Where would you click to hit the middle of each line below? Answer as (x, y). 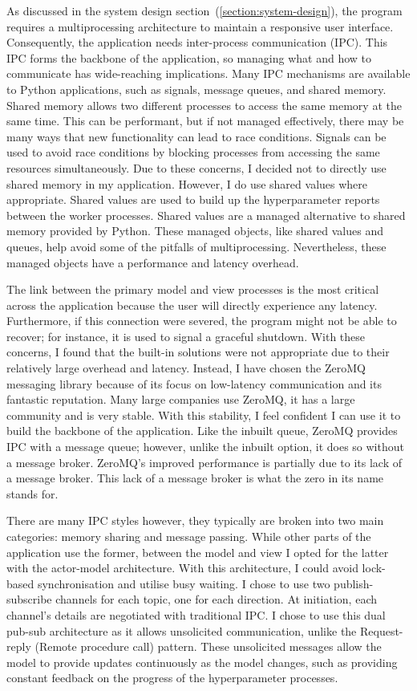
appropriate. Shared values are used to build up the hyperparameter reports (193, 199)
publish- (354, 583)
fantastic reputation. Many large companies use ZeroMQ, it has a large (181, 399)
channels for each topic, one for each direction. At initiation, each (216, 599)
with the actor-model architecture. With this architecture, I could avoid (182, 568)
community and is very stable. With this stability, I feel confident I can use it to (204, 415)
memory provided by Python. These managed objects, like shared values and (195, 231)
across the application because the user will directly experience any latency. (192, 305)
